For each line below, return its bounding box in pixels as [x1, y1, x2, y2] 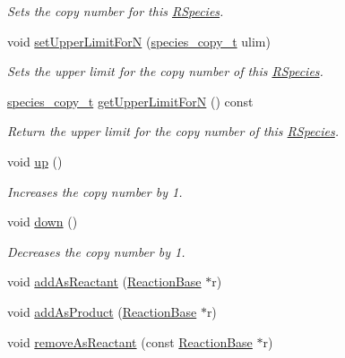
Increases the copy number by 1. [7, 182, 183, 200]
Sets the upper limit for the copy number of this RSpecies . [7, 62, 323, 81]
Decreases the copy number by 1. [7, 242, 185, 260]
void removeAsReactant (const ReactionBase [7, 332, 253, 351]
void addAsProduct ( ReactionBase [7, 302, 197, 320]
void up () [7, 151, 63, 170]
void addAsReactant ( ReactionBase [7, 272, 202, 291]
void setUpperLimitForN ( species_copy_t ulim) [7, 31, 271, 50]
